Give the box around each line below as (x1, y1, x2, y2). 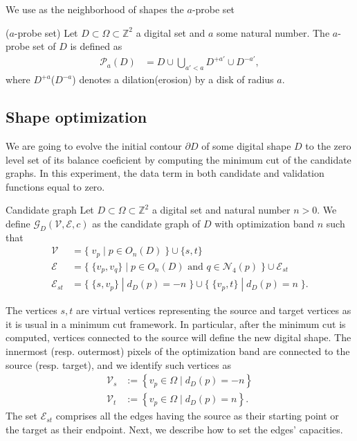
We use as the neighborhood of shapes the (6, 2, 184, 16)
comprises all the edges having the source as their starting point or (55, 408, 339, 423)
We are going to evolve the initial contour (6, 138, 182, 153)
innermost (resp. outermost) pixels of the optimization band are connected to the (6, 344, 350, 358)
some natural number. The (217, 25, 330, 40)
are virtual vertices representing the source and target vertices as (75, 303, 351, 318)
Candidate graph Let (6, 202, 94, 217)
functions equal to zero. (6, 179, 105, 193)
